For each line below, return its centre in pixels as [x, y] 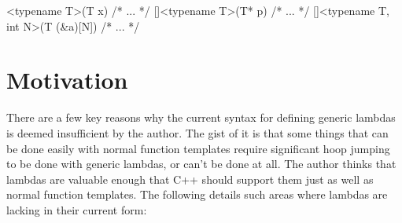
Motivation [67, 80]
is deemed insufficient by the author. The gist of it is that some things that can [197, 132]
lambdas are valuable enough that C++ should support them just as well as [190, 179]
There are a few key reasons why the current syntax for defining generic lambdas [201, 117]
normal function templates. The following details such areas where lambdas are [197, 194]
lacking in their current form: [77, 209]
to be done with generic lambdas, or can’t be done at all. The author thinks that [201, 164]
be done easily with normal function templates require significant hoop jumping [198, 148]
